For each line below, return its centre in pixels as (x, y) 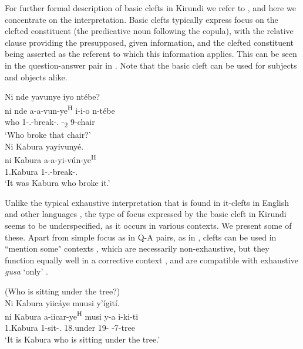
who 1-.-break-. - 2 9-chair (50, 122)
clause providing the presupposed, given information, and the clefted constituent (149, 42)
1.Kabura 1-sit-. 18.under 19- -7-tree (70, 328)
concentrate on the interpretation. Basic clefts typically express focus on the (142, 19)
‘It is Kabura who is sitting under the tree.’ (83, 339)
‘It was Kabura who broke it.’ (58, 183)
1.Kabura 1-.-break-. (41, 171)
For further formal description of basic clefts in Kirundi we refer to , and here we (150, 8)
